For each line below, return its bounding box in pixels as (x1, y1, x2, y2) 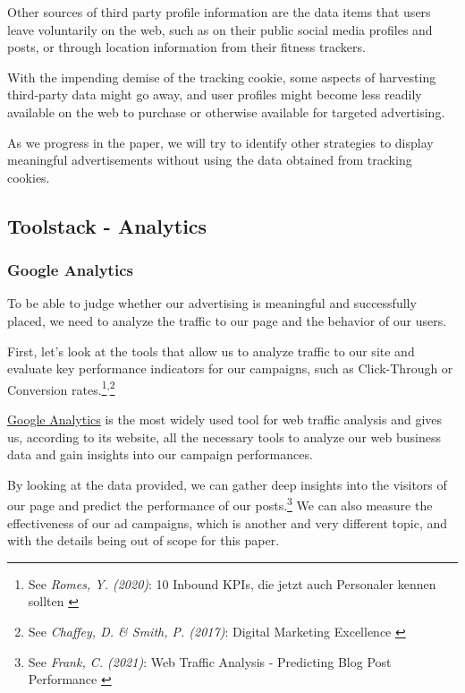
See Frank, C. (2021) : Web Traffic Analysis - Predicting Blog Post (28, 652, 392, 671)
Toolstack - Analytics (7, 211, 207, 239)
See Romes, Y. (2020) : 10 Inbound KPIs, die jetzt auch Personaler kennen (28, 574, 436, 593)
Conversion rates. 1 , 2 (7, 377, 115, 398)
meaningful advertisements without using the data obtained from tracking (7, 150, 412, 169)
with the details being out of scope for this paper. (7, 531, 280, 550)
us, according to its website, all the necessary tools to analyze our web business (7, 427, 441, 446)
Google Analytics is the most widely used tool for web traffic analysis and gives (7, 409, 443, 428)
